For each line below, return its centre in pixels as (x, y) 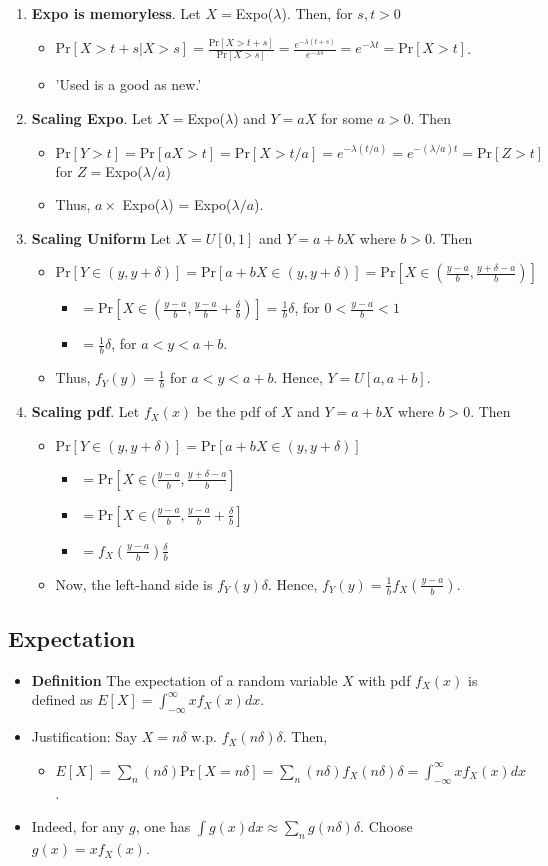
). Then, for (317, 13)
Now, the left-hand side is (134, 583)
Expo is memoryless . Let (116, 13)
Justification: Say (84, 736)
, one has (163, 826)
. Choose (386, 826)
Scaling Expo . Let (92, 118)
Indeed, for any (78, 826)
